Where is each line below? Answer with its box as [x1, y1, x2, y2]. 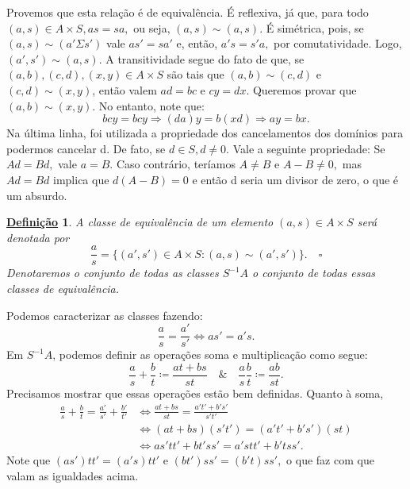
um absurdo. [6, 187, 67, 203]
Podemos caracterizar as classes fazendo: [6, 306, 203, 323]
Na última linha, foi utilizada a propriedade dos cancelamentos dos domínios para [6, 125, 404, 141]
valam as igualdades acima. [6, 467, 139, 483]
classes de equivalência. [6, 279, 120, 296]
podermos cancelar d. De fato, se [6, 140, 166, 156]
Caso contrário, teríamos [116, 156, 236, 172]
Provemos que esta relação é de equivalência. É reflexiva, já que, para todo [6, 4, 369, 20]
